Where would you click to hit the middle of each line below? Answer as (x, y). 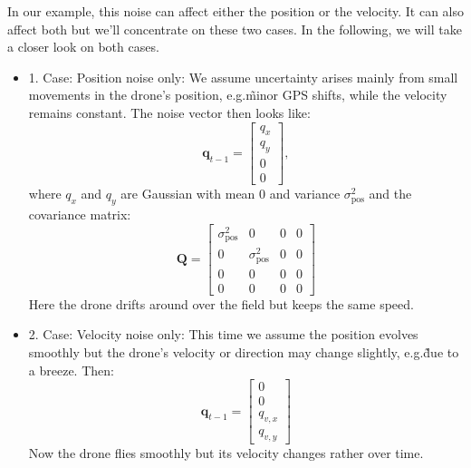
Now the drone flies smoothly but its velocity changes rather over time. (226, 452)
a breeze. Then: (71, 370)
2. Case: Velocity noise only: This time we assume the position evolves (223, 334)
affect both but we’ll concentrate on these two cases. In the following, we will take (235, 29)
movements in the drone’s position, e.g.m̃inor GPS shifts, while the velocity (238, 95)
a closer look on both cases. (83, 47)
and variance (305, 194)
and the (390, 194)
